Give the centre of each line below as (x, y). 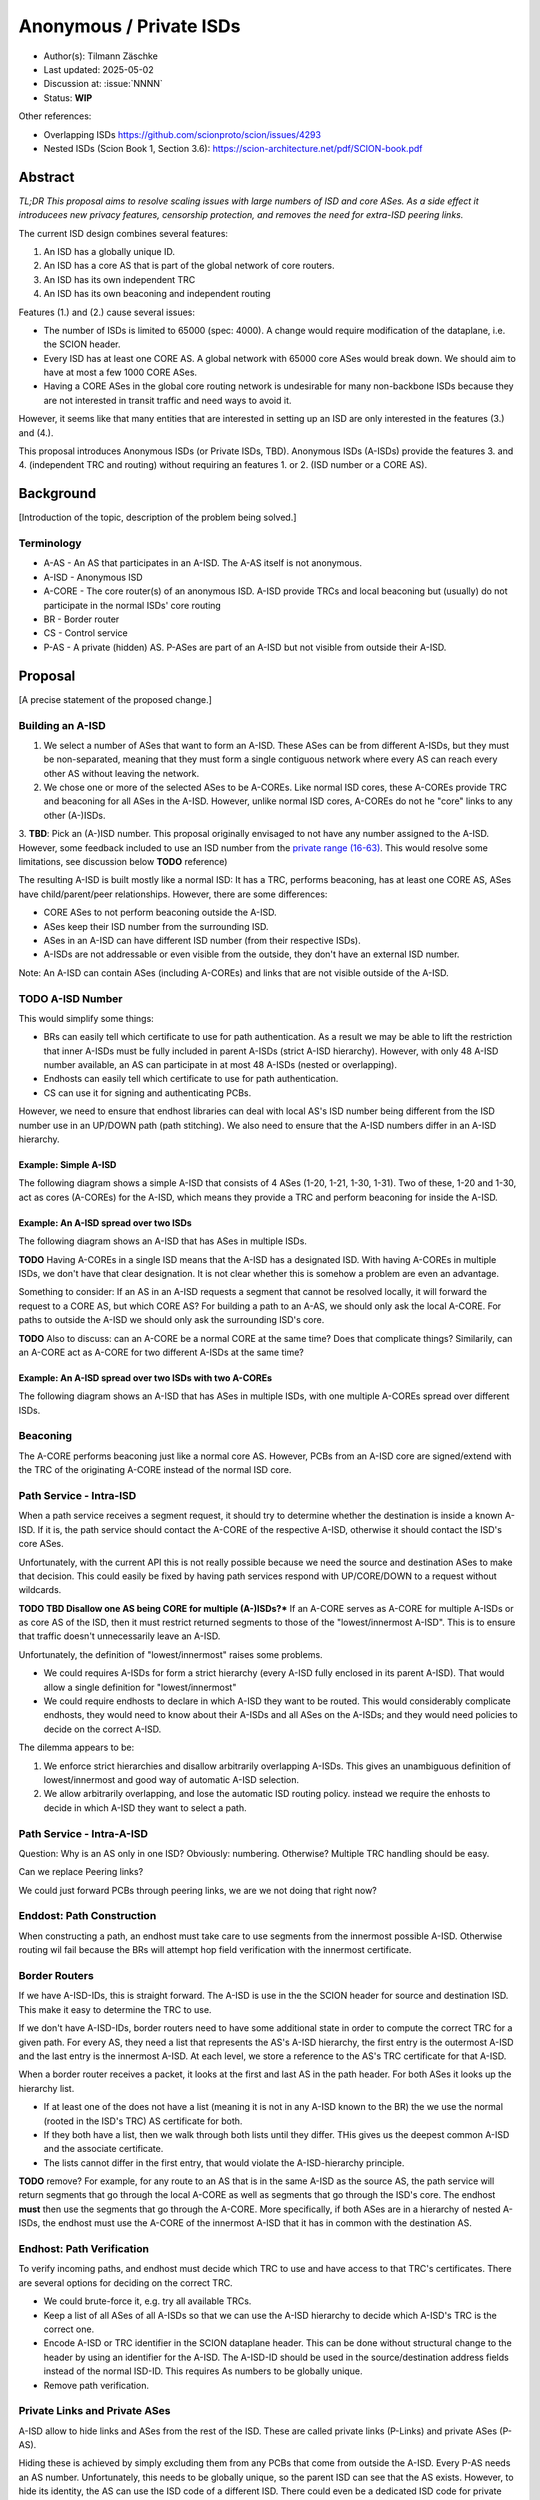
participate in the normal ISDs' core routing (132, 605)
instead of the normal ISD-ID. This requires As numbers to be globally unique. (203, 2371)
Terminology (50, 543)
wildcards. (40, 1590)
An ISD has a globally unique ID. (109, 251)
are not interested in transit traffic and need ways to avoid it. (167, 400)
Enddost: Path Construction (87, 1916)
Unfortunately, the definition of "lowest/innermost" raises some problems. (171, 1654)
